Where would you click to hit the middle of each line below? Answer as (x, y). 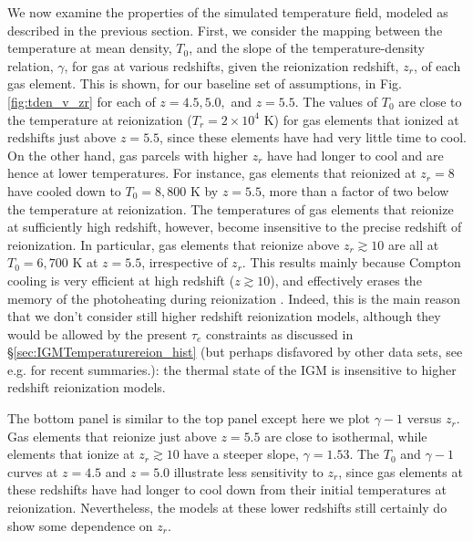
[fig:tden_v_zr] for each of (82, 101)
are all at (413, 244)
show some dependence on (80, 525)
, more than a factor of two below (355, 190)
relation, (31, 65)
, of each (437, 65)
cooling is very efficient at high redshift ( (121, 280)
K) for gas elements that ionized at (361, 119)
